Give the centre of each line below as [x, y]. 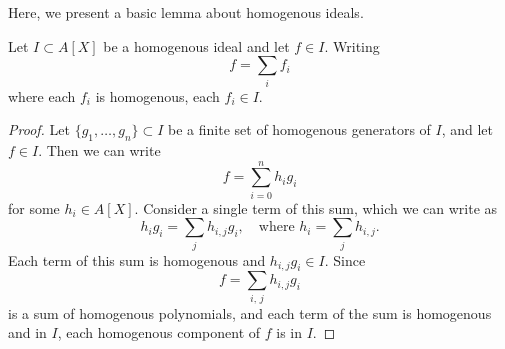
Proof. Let [39, 129]
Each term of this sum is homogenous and [137, 259]
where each [42, 95]
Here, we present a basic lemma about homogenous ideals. [186, 12]
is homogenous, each [157, 95]
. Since [345, 259]
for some [34, 207]
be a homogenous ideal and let [196, 45]
